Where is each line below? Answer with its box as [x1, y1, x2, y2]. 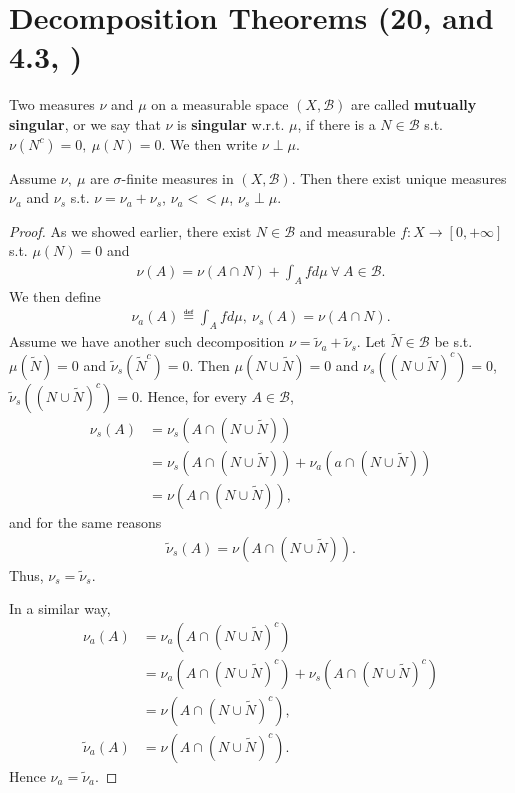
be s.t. [434, 331, 473, 352]
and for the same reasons [9, 512, 162, 533]
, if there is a [297, 113, 376, 134]
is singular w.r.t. [177, 113, 285, 134]
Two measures [9, 94, 95, 115]
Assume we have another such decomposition [9, 331, 285, 352]
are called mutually [350, 94, 477, 115]
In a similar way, [9, 598, 111, 619]
